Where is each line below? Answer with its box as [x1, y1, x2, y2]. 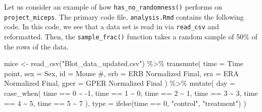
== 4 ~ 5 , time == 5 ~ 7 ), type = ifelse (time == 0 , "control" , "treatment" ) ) [4, 97, 246, 108]
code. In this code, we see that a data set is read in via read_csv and [4, 21, 220, 32]
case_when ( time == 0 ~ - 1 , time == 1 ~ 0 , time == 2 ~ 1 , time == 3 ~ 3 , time [4, 88, 258, 98]
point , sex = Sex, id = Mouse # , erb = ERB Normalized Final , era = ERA [4, 68, 239, 78]
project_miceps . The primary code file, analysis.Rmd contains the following [4, 11, 244, 22]
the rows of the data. [4, 41, 69, 51]
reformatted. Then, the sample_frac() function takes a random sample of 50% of [4, 31, 257, 41]
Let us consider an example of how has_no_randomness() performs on [4, 2, 222, 12]
